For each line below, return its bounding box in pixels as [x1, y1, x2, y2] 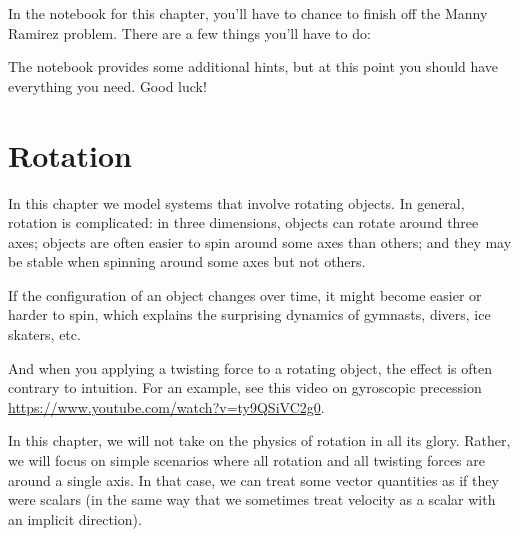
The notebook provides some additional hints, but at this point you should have [8, 56, 499, 77]
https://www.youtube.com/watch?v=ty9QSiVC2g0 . [8, 396, 325, 417]
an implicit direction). [8, 508, 142, 529]
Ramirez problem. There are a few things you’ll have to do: [8, 22, 371, 43]
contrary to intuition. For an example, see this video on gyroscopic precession [8, 377, 482, 398]
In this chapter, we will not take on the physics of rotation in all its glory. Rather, [8, 430, 511, 451]
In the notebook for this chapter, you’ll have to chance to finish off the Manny [8, 3, 488, 23]
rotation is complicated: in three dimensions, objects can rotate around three [8, 212, 479, 233]
